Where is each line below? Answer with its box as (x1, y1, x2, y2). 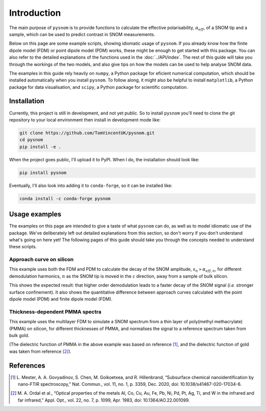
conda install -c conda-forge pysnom (19, 195, 111, 201)
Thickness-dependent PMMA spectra (9, 308, 101, 315)
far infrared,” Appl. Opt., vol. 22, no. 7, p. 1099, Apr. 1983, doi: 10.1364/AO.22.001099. (18, 397, 190, 403)
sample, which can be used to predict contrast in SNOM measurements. (9, 31, 155, 37)
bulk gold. (9, 332, 30, 338)
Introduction (9, 7, 61, 18)
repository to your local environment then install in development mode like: (9, 116, 161, 123)
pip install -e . (19, 144, 62, 149)
